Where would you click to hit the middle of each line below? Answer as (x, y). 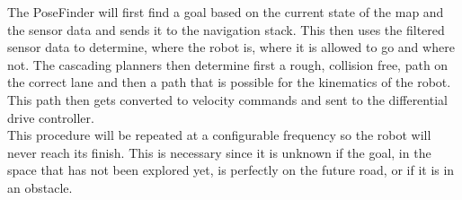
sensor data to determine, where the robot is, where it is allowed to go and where (231, 47)
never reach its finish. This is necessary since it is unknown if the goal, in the (219, 152)
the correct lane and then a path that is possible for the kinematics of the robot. (229, 82)
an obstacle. (40, 187)
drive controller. (51, 117)
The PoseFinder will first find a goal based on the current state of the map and (226, 12)
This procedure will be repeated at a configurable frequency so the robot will (219, 135)
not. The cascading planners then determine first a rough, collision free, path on (228, 64)
